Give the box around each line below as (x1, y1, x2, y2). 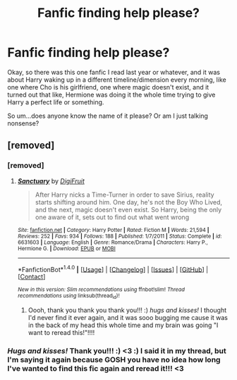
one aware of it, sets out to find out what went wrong (35, 213, 189, 221)
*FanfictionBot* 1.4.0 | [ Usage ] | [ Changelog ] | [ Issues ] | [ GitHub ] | (17, 264, 209, 274)
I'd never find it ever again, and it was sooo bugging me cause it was (28, 313, 228, 321)
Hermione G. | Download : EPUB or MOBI (17, 245, 116, 252)
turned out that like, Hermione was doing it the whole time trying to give (7, 90, 216, 99)
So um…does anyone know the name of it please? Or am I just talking (7, 111, 208, 120)
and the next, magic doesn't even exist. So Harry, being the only (35, 205, 222, 214)
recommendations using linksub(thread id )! (17, 293, 120, 300)
